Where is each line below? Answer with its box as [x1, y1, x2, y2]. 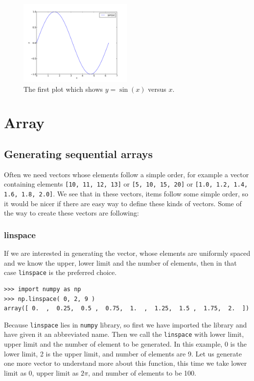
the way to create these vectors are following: [4, 208, 139, 218]
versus [148, 83, 166, 94]
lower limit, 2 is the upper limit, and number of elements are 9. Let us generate [4, 348, 242, 358]
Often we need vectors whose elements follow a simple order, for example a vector [4, 169, 249, 179]
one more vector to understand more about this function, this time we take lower [4, 358, 247, 368]
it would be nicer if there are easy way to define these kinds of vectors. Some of [4, 198, 242, 208]
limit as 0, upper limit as [4, 367, 79, 378]
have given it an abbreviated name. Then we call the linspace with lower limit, [4, 329, 244, 339]
